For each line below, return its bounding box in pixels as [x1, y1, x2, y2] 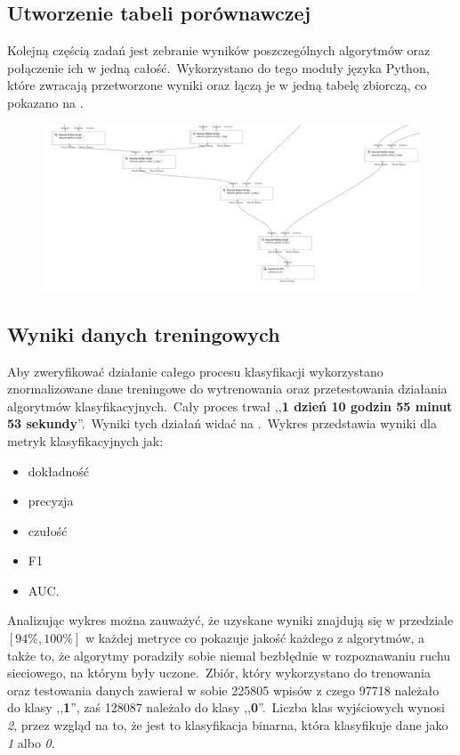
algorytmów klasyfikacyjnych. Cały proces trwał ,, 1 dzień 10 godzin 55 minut [7, 396, 453, 415]
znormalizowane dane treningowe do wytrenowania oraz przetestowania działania [7, 379, 448, 398]
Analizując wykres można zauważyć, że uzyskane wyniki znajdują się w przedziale [7, 611, 454, 629]
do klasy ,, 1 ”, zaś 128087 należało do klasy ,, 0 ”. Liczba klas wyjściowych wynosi [7, 698, 446, 717]
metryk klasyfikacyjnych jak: [7, 431, 164, 450]
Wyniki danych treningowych [7, 320, 280, 347]
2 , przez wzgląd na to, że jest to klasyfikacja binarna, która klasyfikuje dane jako [7, 716, 448, 735]
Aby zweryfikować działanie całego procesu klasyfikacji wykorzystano [7, 361, 383, 380]
